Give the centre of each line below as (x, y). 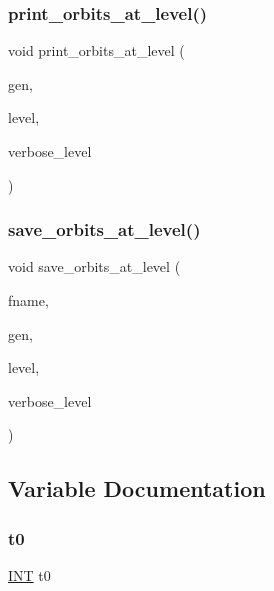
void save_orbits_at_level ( (94, 266)
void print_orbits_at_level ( (96, 50)
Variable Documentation (137, 488)
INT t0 (29, 574)
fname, (28, 300)
